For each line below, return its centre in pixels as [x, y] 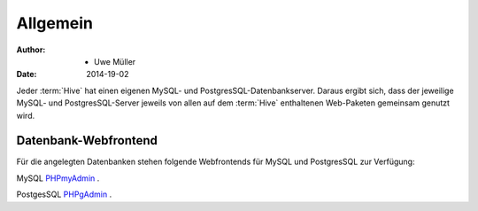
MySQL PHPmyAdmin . [58, 178]
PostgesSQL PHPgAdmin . [64, 194]
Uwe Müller [115, 61]
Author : [31, 50]
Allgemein [54, 23]
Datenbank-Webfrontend [87, 141]
